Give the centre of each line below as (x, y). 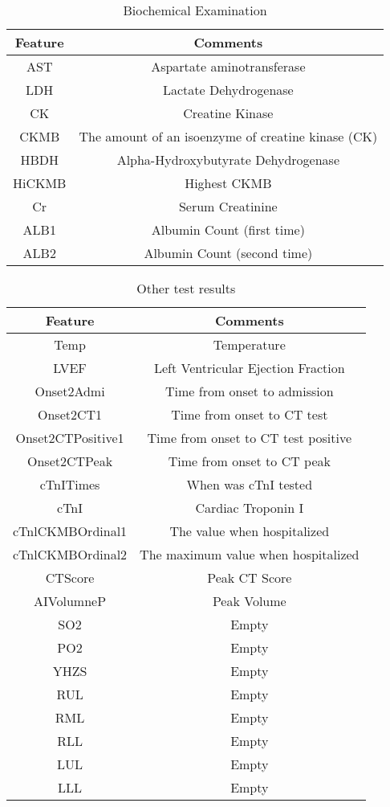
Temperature (249, 344)
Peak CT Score (250, 578)
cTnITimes (70, 484)
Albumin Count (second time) (228, 253)
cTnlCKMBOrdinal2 (70, 554)
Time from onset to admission (249, 391)
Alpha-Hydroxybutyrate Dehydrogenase (228, 160)
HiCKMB (40, 183)
